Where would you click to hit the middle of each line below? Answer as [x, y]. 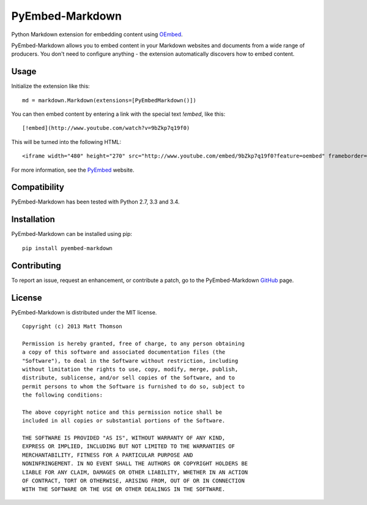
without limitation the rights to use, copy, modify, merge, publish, [130, 369]
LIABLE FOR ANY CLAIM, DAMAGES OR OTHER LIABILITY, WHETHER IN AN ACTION [135, 472]
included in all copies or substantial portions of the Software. [124, 421]
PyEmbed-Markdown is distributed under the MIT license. [84, 312]
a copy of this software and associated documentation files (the [124, 352]
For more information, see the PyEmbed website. [73, 170]
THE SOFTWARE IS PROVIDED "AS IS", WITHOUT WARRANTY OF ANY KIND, [124, 438]
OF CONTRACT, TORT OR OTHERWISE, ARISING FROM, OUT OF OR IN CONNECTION [133, 481]
